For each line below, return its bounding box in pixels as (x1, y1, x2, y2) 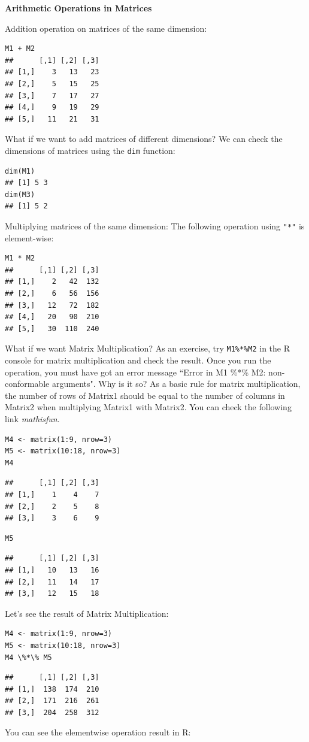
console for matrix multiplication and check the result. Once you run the (5, 354, 271, 367)
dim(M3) (5, 190, 35, 199)
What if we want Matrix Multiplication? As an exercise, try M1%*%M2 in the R (5, 342, 290, 355)
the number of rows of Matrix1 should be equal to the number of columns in (5, 389, 285, 401)
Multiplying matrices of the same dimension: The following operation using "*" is (5, 219, 305, 232)
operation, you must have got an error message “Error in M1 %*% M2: (5, 365, 266, 378)
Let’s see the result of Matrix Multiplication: (5, 607, 169, 619)
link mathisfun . (5, 413, 60, 425)
